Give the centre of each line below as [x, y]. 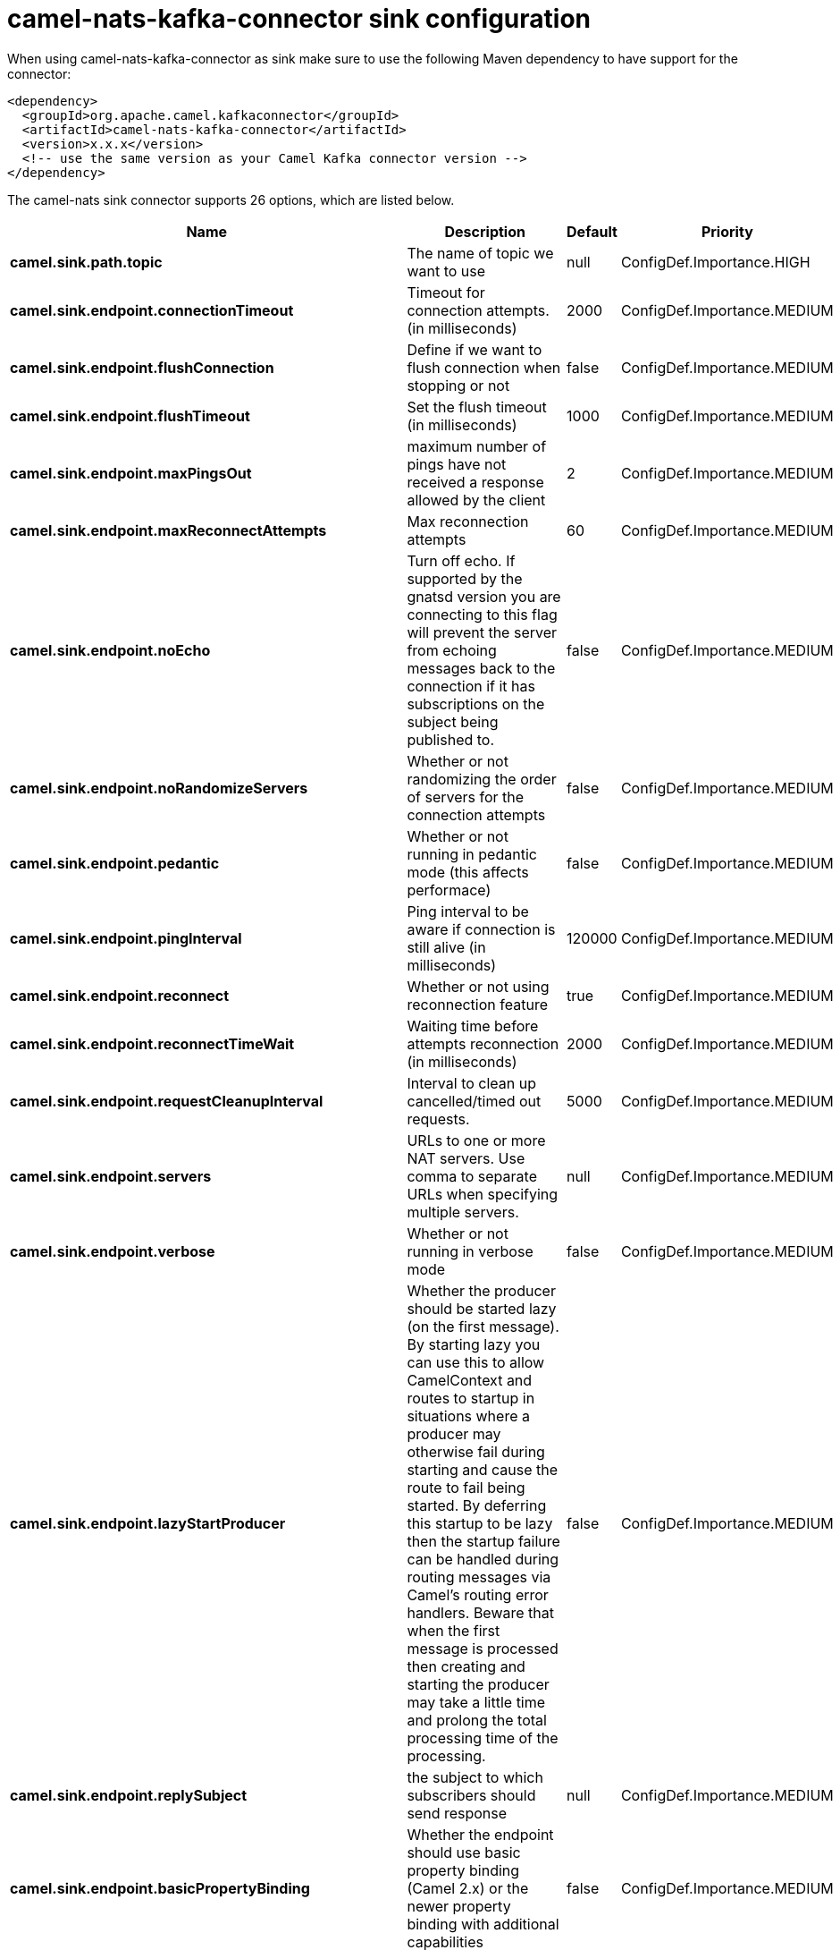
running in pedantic [472, 854]
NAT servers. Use [466, 1158]
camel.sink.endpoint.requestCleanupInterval [167, 1101]
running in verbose [470, 1251]
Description [485, 231]
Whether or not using [478, 986]
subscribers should [471, 1795]
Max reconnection [468, 521]
